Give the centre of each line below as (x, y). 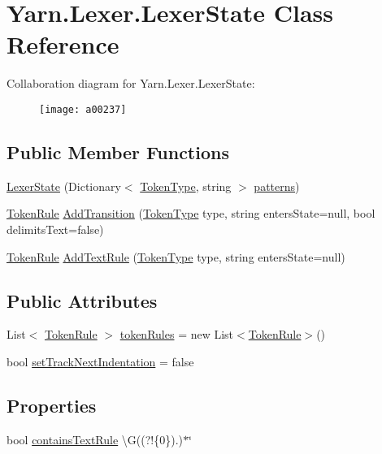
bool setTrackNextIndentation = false (100, 361)
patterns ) (277, 186)
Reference (63, 44)
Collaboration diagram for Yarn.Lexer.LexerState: (131, 83)
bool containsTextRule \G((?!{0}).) (95, 439)
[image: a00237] (83, 109)
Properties (52, 405)
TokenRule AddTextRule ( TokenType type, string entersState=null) (176, 256)
